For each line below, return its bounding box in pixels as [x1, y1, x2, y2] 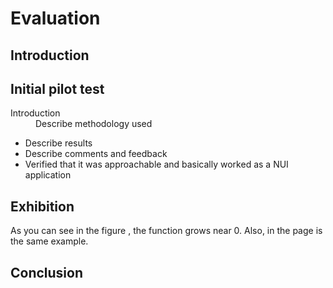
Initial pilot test [10, 80, 105, 97]
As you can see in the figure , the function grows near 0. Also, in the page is [10, 225, 323, 237]
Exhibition [10, 198, 75, 215]
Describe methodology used [35, 118, 153, 130]
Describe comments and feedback [24, 148, 168, 160]
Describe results [24, 137, 93, 149]
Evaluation [10, 7, 101, 30]
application [24, 169, 72, 181]
